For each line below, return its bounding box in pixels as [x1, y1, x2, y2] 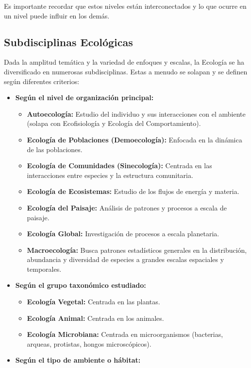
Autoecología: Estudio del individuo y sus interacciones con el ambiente [27, 108, 246, 119]
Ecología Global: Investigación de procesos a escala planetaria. [27, 228, 219, 239]
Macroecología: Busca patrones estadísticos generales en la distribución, [27, 245, 247, 255]
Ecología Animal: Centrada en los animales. [27, 313, 164, 323]
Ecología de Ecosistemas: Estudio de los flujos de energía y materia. [27, 186, 239, 196]
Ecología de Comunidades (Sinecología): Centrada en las [27, 160, 212, 171]
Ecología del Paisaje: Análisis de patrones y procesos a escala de [27, 202, 227, 212]
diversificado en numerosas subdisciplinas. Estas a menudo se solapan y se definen [4, 66, 248, 76]
